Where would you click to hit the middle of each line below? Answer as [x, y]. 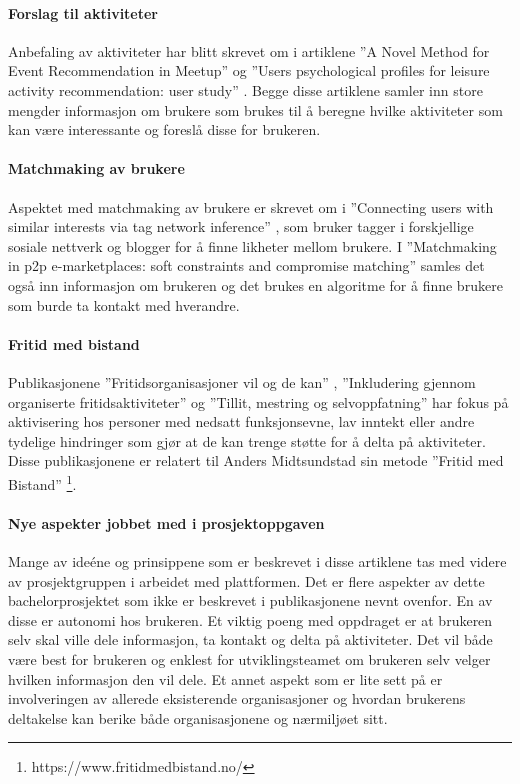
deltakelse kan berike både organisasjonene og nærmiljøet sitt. [198, 717]
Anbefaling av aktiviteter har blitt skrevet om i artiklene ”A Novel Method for [249, 50]
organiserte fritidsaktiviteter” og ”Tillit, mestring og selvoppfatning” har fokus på [258, 401]
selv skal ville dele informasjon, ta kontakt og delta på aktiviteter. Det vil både [250, 639]
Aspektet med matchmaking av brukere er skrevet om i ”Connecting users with [251, 206]
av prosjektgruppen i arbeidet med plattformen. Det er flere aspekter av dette [246, 580]
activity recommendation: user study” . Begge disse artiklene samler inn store [245, 89]
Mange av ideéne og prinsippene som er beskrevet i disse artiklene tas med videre [257, 560]
